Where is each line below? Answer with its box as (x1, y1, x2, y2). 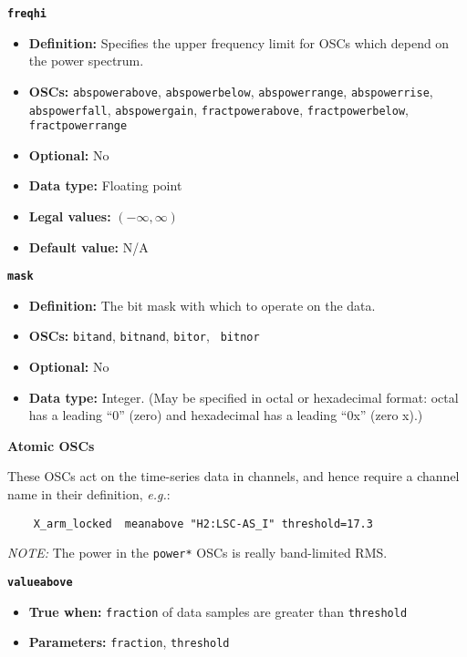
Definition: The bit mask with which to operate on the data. (28, 295, 376, 314)
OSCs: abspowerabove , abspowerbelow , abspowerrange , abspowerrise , (28, 81, 433, 100)
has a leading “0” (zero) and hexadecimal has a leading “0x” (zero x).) (28, 405, 423, 425)
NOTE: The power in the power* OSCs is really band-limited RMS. (7, 543, 388, 562)
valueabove (7, 575, 73, 589)
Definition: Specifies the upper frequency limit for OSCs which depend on (28, 33, 450, 52)
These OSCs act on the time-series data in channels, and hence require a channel (7, 467, 460, 486)
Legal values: (28, 207, 111, 225)
